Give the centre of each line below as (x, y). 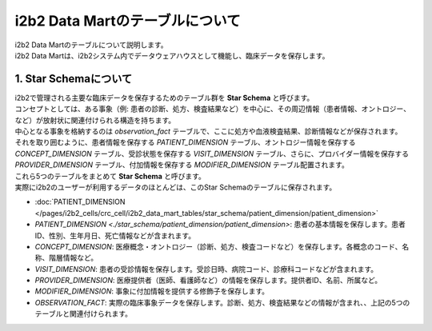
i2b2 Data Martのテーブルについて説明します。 (91, 45)
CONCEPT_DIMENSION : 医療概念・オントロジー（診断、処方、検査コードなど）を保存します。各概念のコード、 (218, 246)
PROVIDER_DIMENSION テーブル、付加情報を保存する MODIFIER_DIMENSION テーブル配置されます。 (182, 165)
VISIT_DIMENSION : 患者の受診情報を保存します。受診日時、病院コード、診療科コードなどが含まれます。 (206, 269)
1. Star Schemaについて (74, 79)
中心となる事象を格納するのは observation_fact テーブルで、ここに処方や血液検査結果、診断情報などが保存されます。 (208, 131)
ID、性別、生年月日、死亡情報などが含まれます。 (115, 235)
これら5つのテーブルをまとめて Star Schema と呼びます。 (110, 176)
